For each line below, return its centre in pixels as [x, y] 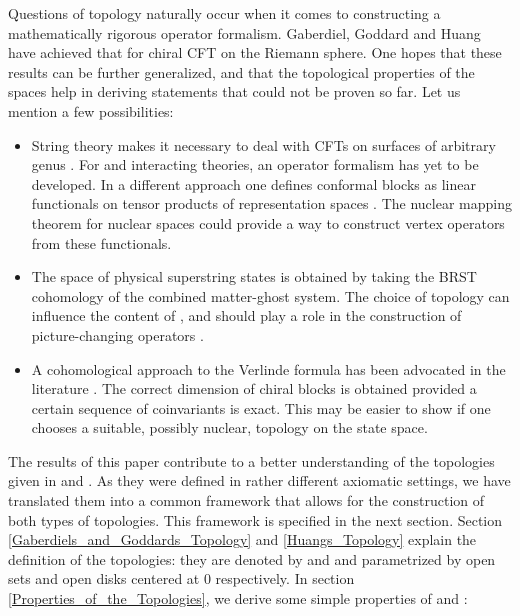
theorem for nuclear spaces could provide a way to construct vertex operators [268, 222]
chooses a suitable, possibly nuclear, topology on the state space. [229, 427]
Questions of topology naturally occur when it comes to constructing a [224, 13]
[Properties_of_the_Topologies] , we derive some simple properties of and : [238, 598]
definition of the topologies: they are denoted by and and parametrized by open [252, 558]
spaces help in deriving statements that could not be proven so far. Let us [234, 91]
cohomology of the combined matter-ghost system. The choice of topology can [270, 295]
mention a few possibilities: [91, 110]
